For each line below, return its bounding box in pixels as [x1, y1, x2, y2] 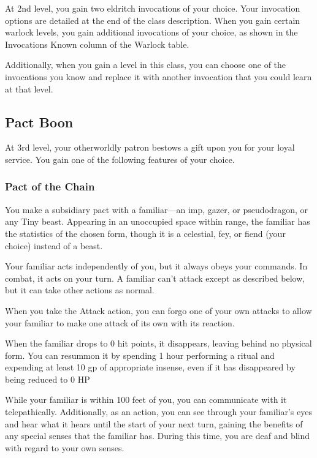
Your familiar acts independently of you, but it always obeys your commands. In [5, 260, 308, 272]
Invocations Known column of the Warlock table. [5, 37, 189, 50]
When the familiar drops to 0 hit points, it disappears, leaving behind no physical [5, 337, 312, 350]
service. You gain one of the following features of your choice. [5, 152, 235, 165]
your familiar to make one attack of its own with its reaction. [5, 316, 235, 329]
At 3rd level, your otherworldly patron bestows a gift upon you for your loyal [5, 141, 295, 154]
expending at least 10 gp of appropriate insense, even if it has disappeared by [5, 361, 296, 374]
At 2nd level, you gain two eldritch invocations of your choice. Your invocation [5, 2, 300, 14]
